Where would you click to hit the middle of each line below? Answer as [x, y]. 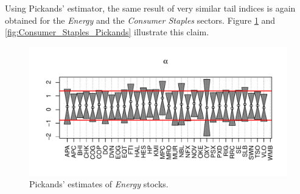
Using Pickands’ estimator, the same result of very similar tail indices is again [150, 8]
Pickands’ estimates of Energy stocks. [99, 184]
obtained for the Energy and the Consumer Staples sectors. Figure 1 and [140, 20]
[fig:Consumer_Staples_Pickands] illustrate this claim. [107, 32]
